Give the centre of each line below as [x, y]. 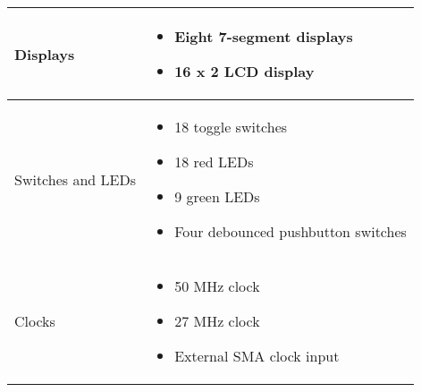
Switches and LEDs [75, 179]
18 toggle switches [231, 127]
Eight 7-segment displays [264, 36]
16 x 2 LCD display [244, 71]
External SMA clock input [257, 356]
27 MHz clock [217, 321]
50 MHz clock [217, 286]
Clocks [35, 321]
